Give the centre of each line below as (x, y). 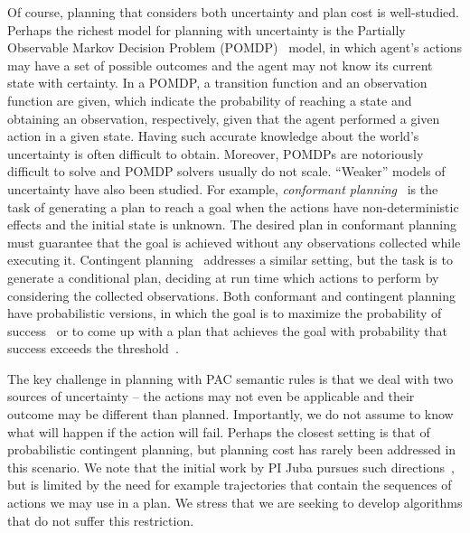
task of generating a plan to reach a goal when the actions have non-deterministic (233, 206)
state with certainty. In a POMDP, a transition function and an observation (217, 83)
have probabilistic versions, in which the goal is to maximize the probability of (225, 313)
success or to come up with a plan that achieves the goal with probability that (227, 330)
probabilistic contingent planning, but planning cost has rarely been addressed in (232, 449)
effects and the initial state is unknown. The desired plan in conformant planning (232, 224)
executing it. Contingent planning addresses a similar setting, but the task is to (230, 260)
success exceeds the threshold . (93, 348)
